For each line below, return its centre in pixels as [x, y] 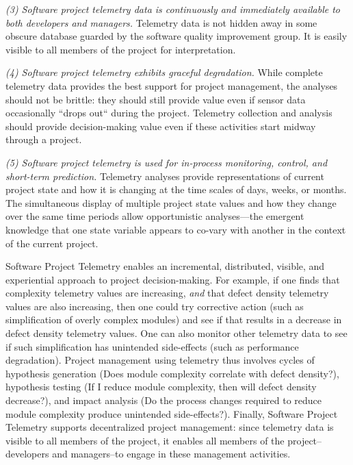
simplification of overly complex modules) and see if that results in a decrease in [174, 319]
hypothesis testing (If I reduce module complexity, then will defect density [161, 387]
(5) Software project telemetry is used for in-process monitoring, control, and [167, 162]
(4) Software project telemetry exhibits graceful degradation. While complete [164, 72]
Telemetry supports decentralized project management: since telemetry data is [170, 427]
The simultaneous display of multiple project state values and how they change [171, 202]
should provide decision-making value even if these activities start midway [161, 126]
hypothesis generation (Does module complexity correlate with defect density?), [172, 373]
